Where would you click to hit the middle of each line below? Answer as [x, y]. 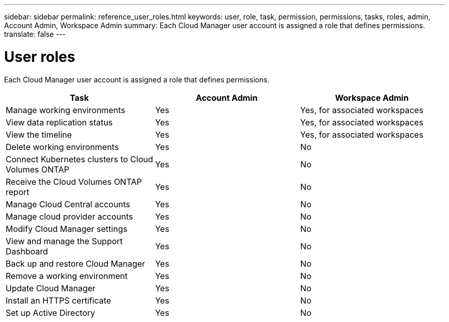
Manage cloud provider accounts [69, 216]
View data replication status [59, 122]
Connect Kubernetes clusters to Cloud [79, 159]
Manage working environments [66, 110]
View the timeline [39, 134]
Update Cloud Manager [51, 288]
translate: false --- [35, 34]
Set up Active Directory [50, 313]
